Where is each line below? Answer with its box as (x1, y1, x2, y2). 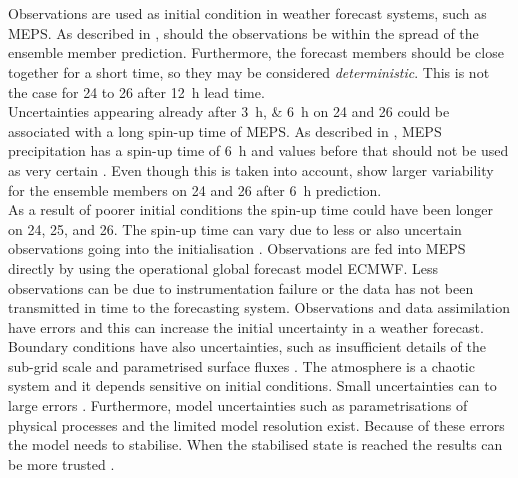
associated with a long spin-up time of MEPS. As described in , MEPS (8, 120, 442, 141)
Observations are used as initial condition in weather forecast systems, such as (8, 3, 487, 24)
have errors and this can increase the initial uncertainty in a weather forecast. (8, 316, 484, 337)
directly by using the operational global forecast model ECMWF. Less (8, 257, 438, 278)
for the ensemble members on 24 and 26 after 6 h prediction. (8, 179, 382, 200)
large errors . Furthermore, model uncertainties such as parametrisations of (8, 395, 468, 416)
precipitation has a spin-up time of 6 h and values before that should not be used (8, 140, 509, 161)
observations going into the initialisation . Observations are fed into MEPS (8, 238, 466, 259)
